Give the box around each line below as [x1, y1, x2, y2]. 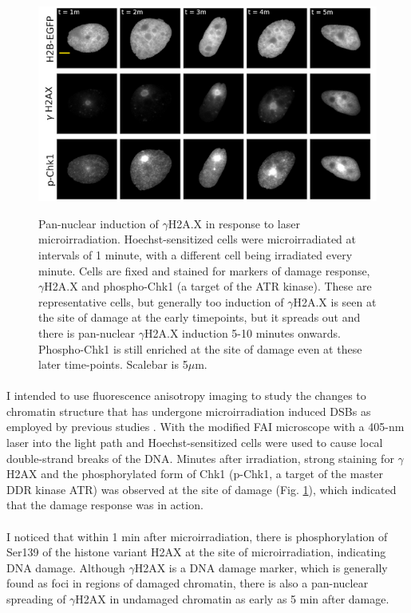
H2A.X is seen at [293, 293, 377, 310]
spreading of [6, 591, 66, 607]
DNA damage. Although [6, 559, 125, 575]
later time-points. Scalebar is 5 [38, 356, 188, 373]
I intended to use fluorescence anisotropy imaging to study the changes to [6, 387, 366, 404]
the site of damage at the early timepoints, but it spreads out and [38, 309, 361, 326]
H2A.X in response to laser [168, 215, 300, 231]
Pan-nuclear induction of [38, 215, 159, 231]
